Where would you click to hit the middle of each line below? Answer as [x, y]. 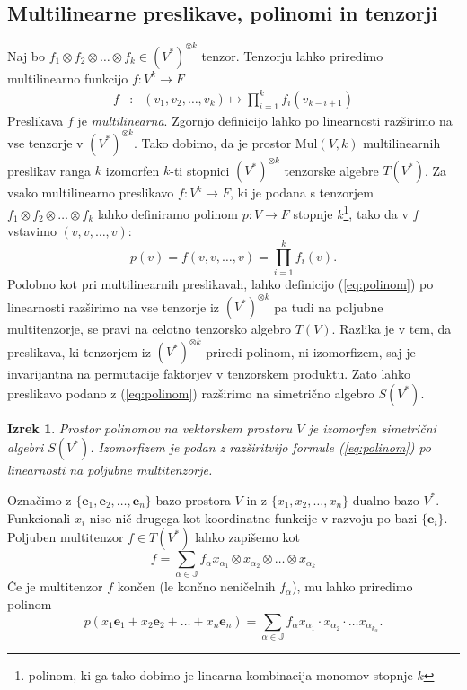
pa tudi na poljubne [329, 306]
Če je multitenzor [55, 586]
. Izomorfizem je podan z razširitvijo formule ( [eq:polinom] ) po [260, 447]
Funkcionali [39, 517]
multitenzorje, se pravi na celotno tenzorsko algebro [150, 329]
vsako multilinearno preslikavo [91, 192]
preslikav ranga [49, 170]
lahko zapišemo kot [247, 537]
